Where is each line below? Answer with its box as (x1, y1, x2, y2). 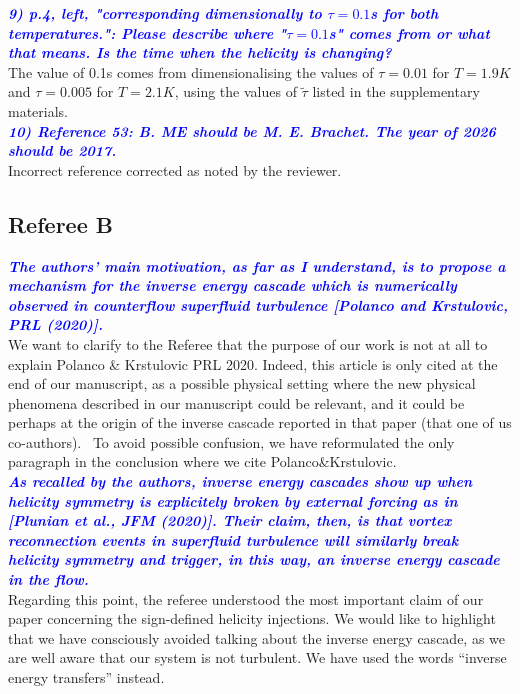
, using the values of (174, 81, 297, 102)
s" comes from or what (328, 22, 490, 43)
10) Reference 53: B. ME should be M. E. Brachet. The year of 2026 (8, 120, 496, 141)
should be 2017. (8, 140, 117, 161)
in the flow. (8, 569, 89, 590)
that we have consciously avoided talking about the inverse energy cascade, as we (8, 627, 506, 648)
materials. (8, 100, 69, 121)
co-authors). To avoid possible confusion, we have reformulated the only (8, 431, 455, 452)
